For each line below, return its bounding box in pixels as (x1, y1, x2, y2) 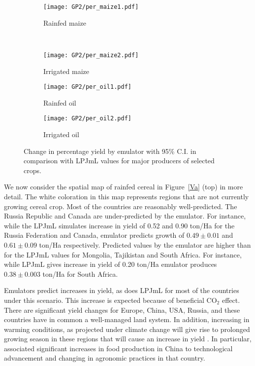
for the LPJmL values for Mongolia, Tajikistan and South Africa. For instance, (4, 249, 242, 259)
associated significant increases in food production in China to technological (4, 343, 233, 353)
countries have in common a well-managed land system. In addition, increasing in (4, 314, 250, 325)
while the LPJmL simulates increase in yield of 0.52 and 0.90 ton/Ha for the (4, 220, 235, 230)
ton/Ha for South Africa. (42, 268, 118, 279)
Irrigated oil (43, 129, 79, 139)
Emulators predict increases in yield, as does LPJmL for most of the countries (4, 285, 239, 295)
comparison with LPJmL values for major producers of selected (24, 155, 215, 166)
